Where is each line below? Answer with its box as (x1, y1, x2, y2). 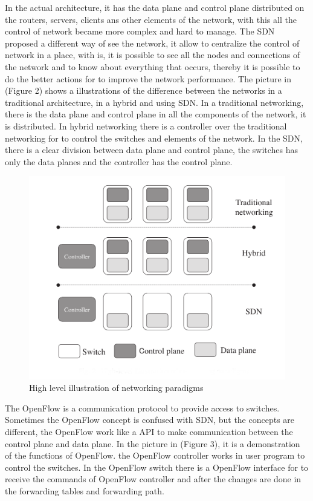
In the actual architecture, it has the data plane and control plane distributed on (5, 1, 305, 13)
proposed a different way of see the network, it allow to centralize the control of (5, 36, 300, 49)
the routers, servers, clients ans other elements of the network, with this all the (5, 13, 297, 25)
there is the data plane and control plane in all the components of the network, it (5, 108, 306, 120)
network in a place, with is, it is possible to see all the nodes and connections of (5, 48, 300, 61)
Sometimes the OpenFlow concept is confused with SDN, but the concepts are (5, 413, 295, 426)
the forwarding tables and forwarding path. (5, 484, 164, 497)
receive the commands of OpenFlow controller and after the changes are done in (5, 473, 302, 485)
